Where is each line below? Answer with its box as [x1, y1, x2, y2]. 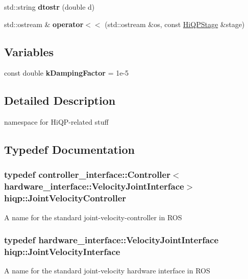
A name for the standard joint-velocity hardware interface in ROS [4, 265, 210, 276]
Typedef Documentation [4, 142, 135, 157]
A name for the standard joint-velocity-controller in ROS [4, 212, 182, 222]
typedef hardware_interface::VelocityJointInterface [4, 234, 219, 246]
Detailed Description [4, 92, 116, 108]
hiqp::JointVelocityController [4, 192, 127, 204]
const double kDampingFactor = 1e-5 [4, 67, 129, 78]
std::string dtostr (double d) [4, 2, 95, 12]
